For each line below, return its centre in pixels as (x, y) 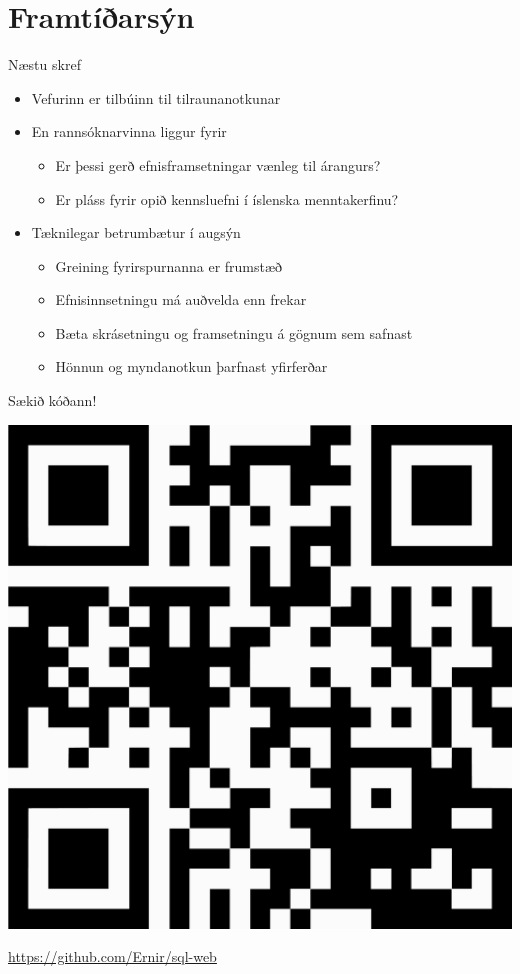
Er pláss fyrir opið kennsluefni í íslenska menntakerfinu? (227, 198)
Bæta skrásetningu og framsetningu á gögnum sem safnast (234, 332)
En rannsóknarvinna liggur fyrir (129, 131)
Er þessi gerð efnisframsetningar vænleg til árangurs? (218, 164)
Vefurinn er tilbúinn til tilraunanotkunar (156, 97)
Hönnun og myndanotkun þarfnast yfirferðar (191, 366)
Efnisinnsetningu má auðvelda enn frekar (181, 299)
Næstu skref (44, 64)
